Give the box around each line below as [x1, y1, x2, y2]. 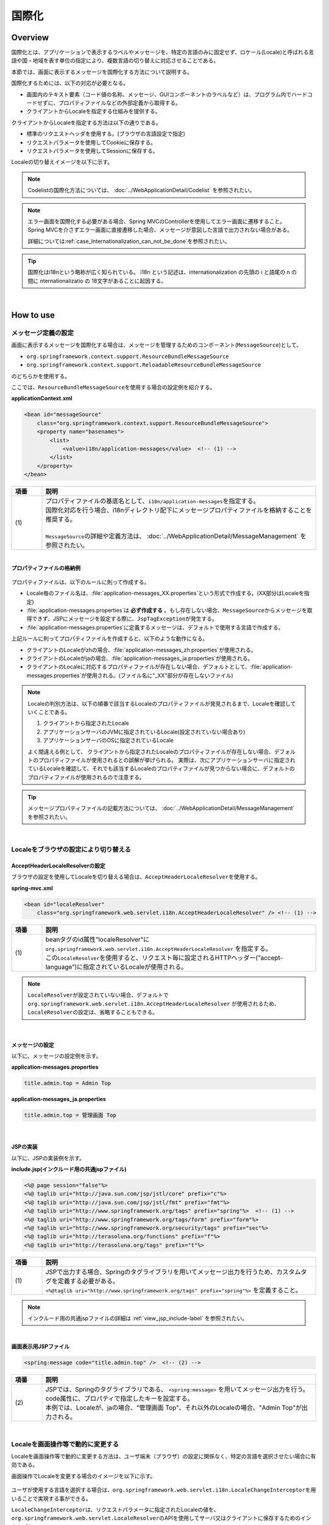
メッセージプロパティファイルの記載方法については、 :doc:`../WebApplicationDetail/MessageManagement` [27, 805, 295, 812]
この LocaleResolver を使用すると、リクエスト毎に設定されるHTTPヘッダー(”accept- [45, 953, 283, 962]
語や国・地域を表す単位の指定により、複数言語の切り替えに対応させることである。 [11, 57, 219, 64]
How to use [11, 310, 55, 320]
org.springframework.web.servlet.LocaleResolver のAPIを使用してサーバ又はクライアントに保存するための [11, 1515, 301, 1522]
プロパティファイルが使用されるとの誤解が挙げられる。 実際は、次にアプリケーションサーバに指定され [38, 756, 295, 764]
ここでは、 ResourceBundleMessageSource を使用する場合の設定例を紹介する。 [11, 383, 216, 390]
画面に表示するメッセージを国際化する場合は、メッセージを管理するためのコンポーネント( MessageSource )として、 [11, 342, 302, 349]
